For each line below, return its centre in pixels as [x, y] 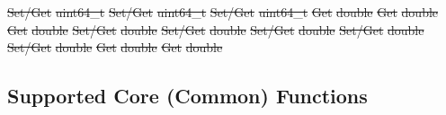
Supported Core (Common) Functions [187, 96]
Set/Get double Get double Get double [115, 47]
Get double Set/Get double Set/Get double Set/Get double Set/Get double [216, 29]
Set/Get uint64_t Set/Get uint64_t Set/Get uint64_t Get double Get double [223, 12]
